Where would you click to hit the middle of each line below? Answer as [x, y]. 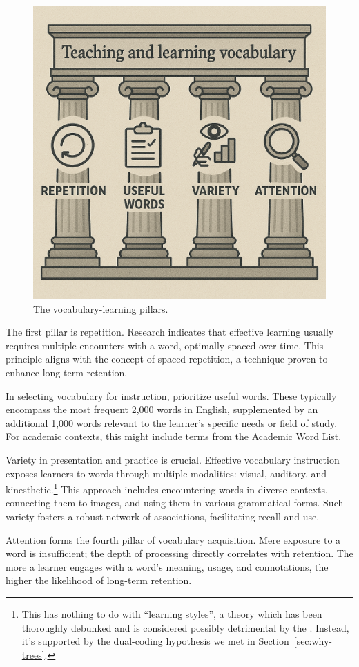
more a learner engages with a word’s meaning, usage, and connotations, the [167, 566]
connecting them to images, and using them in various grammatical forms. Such [175, 503]
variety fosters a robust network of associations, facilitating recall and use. [163, 516]
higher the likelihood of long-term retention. [99, 580]
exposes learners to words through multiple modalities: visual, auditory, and [166, 473]
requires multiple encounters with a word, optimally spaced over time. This [165, 345]
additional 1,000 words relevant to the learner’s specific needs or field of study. [172, 422]
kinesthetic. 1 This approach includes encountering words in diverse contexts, [167, 488]
